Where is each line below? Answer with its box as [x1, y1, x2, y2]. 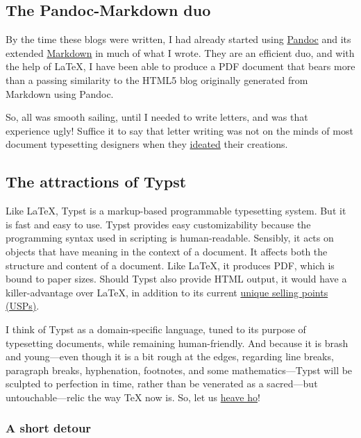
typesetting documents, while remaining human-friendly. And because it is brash [6, 335, 349, 350]
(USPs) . [6, 298, 40, 313]
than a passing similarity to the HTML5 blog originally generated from [6, 72, 308, 87]
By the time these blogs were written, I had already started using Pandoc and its [6, 32, 351, 47]
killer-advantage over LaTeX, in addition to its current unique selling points [6, 285, 328, 299]
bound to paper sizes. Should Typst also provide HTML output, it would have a [6, 271, 347, 286]
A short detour [6, 419, 92, 437]
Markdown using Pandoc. [6, 86, 114, 101]
